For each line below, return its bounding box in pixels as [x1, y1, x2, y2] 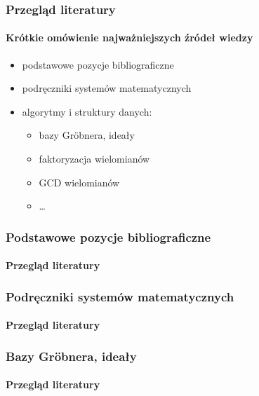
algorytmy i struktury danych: [22, 104, 152, 118]
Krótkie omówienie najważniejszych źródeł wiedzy [6, 30, 253, 45]
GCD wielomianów [39, 175, 120, 189]
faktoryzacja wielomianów [39, 151, 150, 166]
